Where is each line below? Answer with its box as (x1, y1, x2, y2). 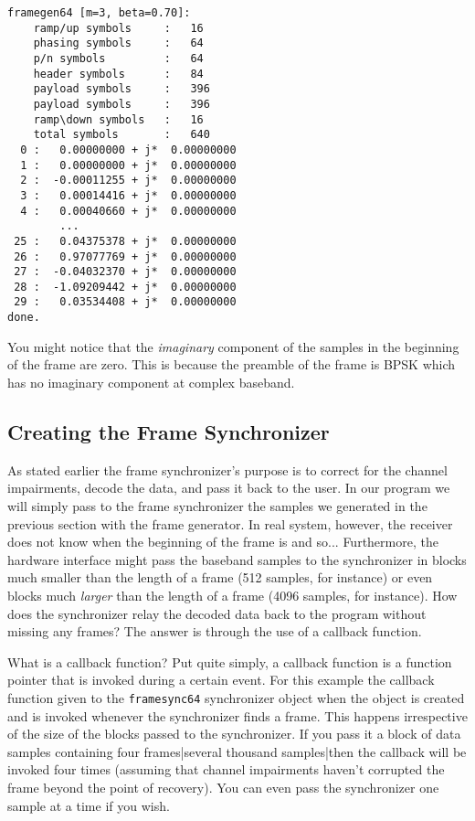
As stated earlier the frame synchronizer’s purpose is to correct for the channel (7, 460, 448, 479)
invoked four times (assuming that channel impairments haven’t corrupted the (7, 760, 445, 779)
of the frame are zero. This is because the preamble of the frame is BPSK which (7, 355, 456, 374)
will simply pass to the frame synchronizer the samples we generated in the (7, 496, 427, 515)
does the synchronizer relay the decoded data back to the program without (7, 603, 427, 623)
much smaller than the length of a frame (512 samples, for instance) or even (7, 568, 433, 587)
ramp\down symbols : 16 (33, 112, 204, 126)
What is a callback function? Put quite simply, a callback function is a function (7, 652, 452, 671)
